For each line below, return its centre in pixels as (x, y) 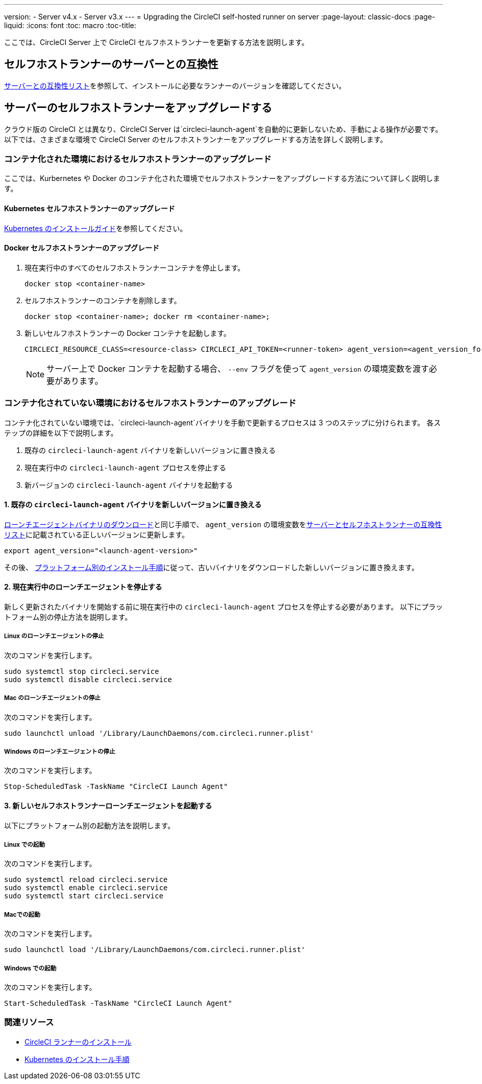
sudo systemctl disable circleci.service (88, 679)
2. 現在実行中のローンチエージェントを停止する (83, 587)
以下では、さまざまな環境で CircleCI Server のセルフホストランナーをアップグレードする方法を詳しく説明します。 (196, 139)
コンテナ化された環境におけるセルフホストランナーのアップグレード (138, 159)
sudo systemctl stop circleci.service (82, 671)
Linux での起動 (25, 845)
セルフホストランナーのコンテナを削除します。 (103, 300)
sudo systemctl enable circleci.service (86, 888)
